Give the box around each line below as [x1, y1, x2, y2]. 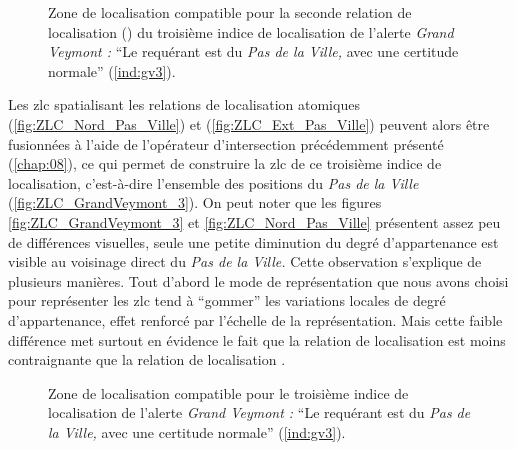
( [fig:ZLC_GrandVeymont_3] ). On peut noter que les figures [8, 192, 382, 213]
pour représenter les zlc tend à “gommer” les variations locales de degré [8, 290, 446, 311]
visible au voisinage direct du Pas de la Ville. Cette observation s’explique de [8, 251, 482, 272]
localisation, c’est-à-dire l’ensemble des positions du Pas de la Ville [8, 172, 419, 193]
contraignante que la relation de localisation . [8, 349, 286, 370]
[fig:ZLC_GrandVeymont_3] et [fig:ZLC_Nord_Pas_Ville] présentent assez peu [8, 211, 501, 232]
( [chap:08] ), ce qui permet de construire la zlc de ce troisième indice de [8, 153, 442, 174]
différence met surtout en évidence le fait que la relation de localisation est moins [8, 329, 506, 350]
